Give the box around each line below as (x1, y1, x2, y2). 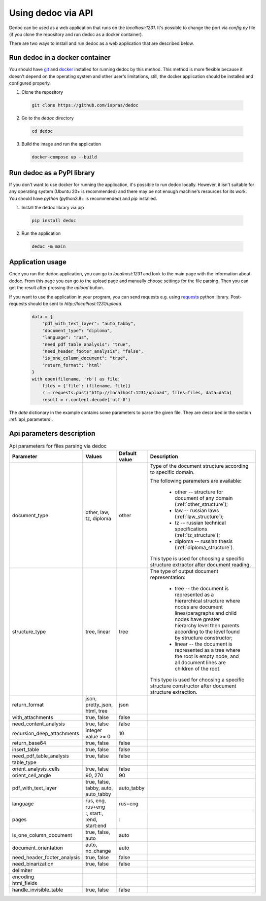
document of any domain (174, 495, 233, 502)
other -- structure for (174, 488, 224, 495)
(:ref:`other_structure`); (174, 501, 228, 508)
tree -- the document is (174, 585, 229, 592)
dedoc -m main (32, 243, 66, 249)
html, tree (85, 708, 108, 714)
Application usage (9, 258, 66, 266)
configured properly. (9, 80, 51, 86)
